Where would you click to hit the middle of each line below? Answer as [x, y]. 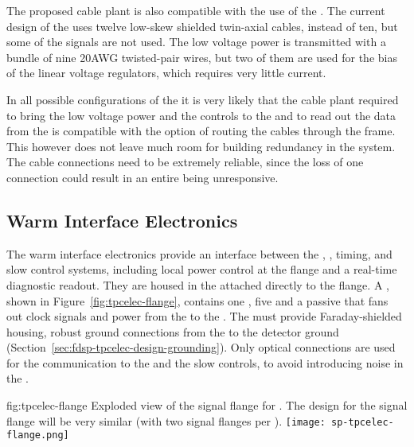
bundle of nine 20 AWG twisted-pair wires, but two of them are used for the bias [202, 57]
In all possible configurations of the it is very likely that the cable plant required [203, 99]
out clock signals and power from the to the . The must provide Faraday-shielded [204, 316]
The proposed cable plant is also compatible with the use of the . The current [196, 10]
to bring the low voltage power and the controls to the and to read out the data [201, 115]
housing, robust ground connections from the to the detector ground [173, 331]
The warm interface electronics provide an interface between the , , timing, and [199, 253]
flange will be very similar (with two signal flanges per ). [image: [166, 420]
